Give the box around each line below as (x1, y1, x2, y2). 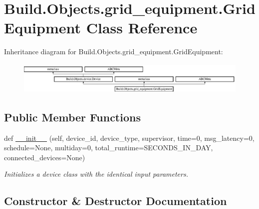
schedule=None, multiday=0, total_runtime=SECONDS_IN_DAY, (4, 142, 213, 153)
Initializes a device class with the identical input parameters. (4, 169, 188, 179)
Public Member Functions (4, 109, 141, 124)
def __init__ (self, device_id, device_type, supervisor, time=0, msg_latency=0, (4, 132, 255, 143)
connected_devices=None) (4, 152, 85, 162)
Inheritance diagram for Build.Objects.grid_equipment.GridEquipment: (4, 46, 223, 57)
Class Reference (86, 17, 198, 38)
